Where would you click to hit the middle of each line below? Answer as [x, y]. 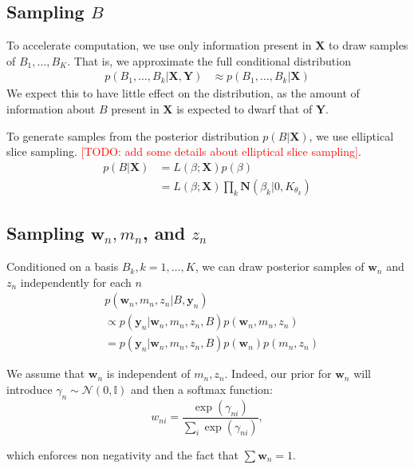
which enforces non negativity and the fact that [123, 454]
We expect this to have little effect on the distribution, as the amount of [183, 93]
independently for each [76, 282]
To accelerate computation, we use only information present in [159, 45]
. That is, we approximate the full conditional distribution [209, 60]
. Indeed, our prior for [278, 374]
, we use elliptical [351, 135]
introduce [30, 389]
